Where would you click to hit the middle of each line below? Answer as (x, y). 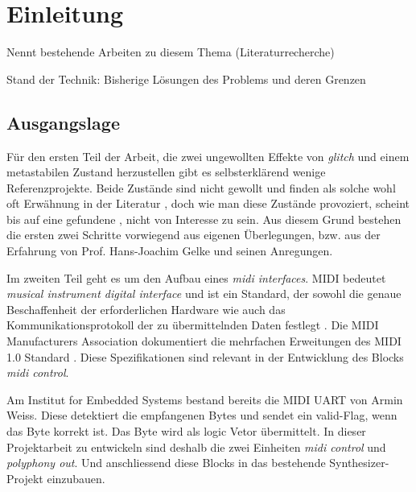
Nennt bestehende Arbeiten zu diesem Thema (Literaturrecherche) (171, 52)
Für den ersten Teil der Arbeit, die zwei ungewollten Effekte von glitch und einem (208, 156)
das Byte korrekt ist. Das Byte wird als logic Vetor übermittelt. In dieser (186, 431)
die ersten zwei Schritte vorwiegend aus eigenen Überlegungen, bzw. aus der (194, 235)
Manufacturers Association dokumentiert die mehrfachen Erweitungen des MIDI (204, 341)
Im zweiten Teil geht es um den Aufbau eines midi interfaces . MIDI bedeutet (196, 277)
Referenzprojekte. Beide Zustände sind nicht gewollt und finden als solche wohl (201, 187)
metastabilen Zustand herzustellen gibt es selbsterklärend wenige (166, 172)
